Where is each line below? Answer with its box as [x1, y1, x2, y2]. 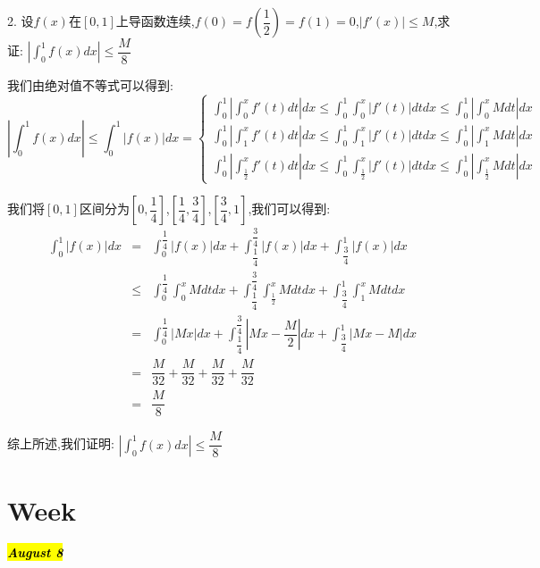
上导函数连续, [115, 12, 195, 29]
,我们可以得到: [248, 199, 331, 218]
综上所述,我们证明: [7, 434, 114, 453]
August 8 [7, 543, 63, 562]
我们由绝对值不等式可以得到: [7, 76, 173, 95]
